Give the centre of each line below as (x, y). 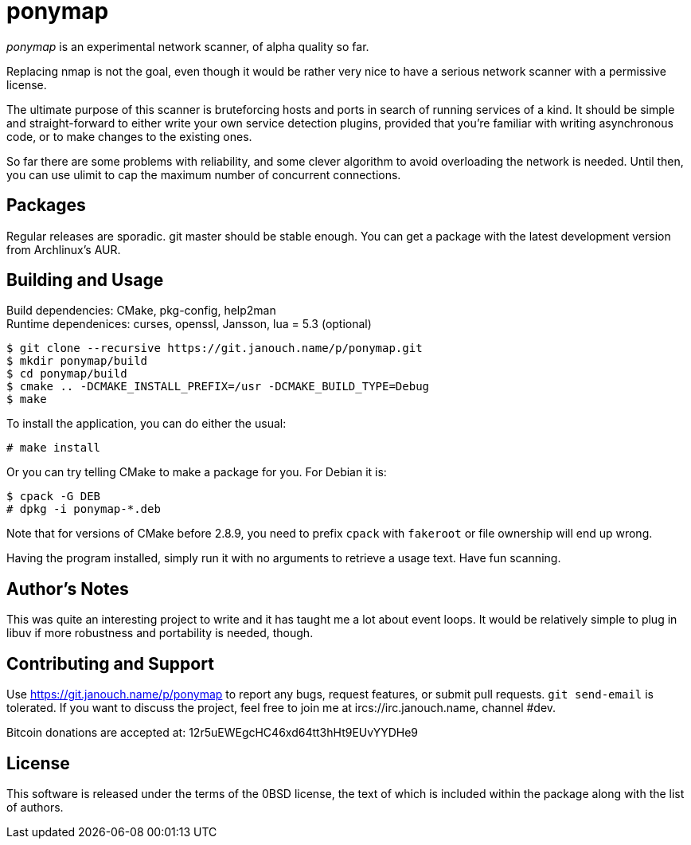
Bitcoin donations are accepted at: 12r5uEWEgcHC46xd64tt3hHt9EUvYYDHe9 (212, 733)
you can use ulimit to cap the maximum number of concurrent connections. (204, 174)
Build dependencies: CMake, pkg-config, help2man (141, 311)
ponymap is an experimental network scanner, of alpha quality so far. (188, 46)
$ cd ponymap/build (67, 374)
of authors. (35, 807)
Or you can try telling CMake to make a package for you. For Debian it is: (197, 472)
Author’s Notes (68, 589)
